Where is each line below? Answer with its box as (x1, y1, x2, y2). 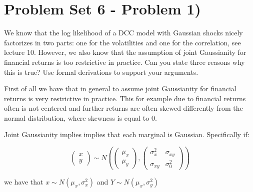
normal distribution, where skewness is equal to (4, 112, 149, 123)
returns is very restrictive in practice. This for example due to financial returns (4, 93, 246, 103)
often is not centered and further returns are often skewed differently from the (4, 103, 243, 113)
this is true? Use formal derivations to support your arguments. (4, 66, 198, 77)
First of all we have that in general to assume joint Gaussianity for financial (4, 83, 236, 94)
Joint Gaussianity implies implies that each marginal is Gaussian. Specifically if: (4, 129, 249, 140)
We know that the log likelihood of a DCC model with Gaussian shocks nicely (4, 27, 243, 38)
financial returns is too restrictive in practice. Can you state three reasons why (4, 56, 245, 67)
